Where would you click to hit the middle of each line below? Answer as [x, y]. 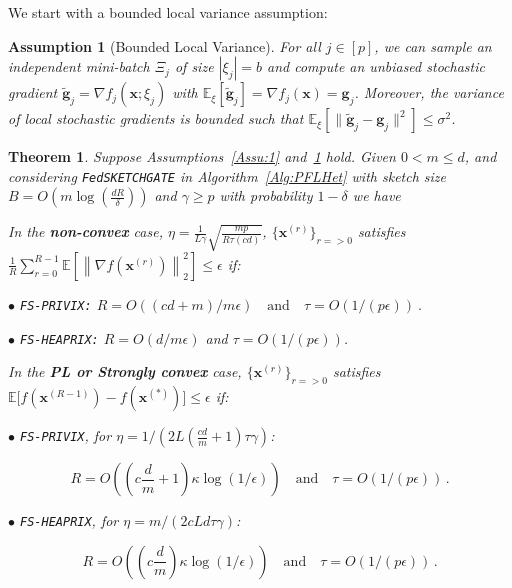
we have [376, 195]
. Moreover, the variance [429, 92]
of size [194, 66]
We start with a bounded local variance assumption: [168, 12]
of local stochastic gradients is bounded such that [156, 118]
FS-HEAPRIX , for [69, 520]
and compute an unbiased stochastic [376, 66]
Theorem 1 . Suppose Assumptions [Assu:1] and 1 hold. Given [202, 156]
